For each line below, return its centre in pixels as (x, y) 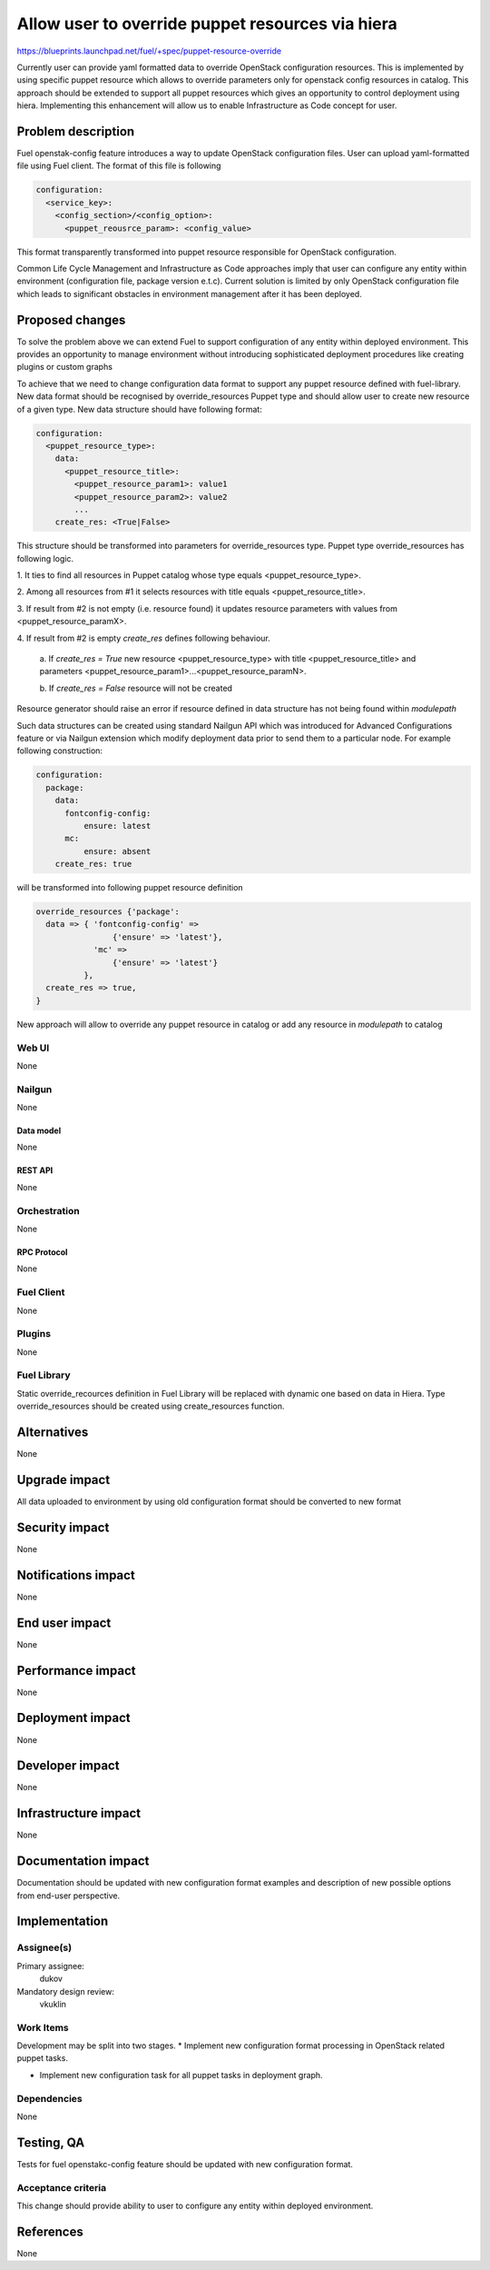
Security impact (63, 1527)
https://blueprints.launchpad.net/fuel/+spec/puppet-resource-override (149, 51)
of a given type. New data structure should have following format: (139, 409)
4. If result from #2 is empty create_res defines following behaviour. (144, 638)
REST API (35, 1170)
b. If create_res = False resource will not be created (136, 688)
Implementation (63, 1922)
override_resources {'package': (108, 912)
